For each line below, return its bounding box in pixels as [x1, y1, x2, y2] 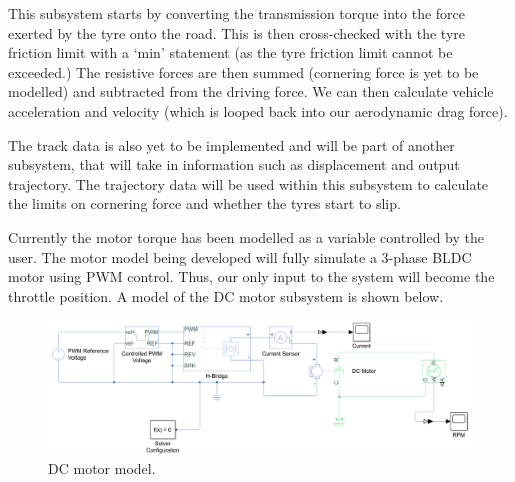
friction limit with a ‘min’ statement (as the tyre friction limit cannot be [8, 42, 453, 63]
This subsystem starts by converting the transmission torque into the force [8, 3, 466, 23]
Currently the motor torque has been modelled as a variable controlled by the [8, 226, 484, 247]
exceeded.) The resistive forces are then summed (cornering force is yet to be [8, 61, 479, 82]
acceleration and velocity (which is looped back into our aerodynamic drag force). [8, 100, 508, 121]
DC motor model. [48, 458, 156, 479]
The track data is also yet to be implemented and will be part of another [8, 134, 455, 155]
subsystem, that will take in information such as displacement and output [8, 154, 460, 175]
